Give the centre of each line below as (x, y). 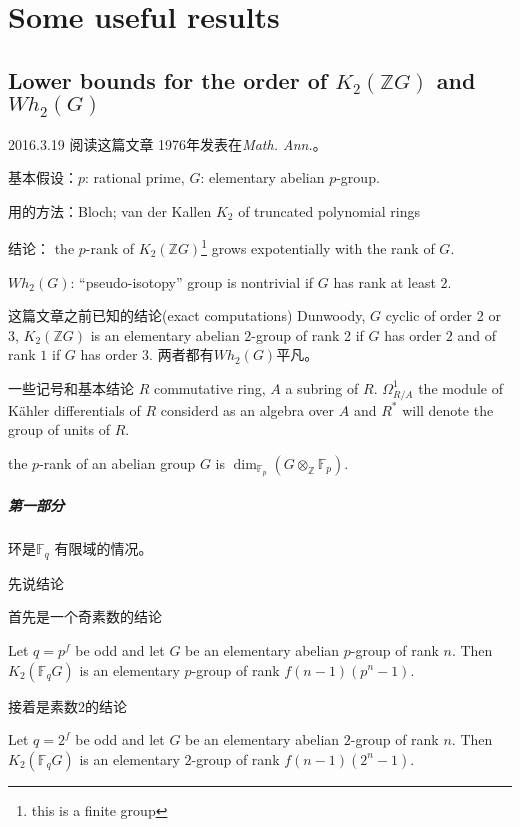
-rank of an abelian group (117, 462)
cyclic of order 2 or (443, 315)
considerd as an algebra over (247, 409)
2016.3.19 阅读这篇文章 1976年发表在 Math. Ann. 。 (167, 143)
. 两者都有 (181, 354)
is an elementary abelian (165, 334)
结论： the (41, 248)
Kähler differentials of (74, 409)
